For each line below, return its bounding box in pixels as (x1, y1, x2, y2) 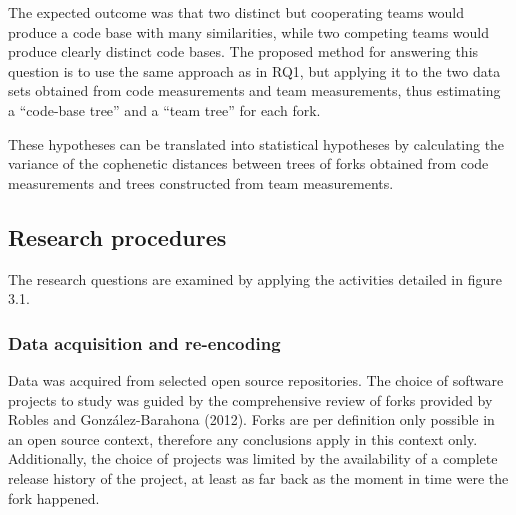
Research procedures (8, 221, 227, 252)
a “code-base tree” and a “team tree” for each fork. (8, 99, 321, 120)
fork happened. (8, 487, 100, 508)
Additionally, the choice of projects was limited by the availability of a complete (8, 448, 498, 469)
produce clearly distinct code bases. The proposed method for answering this (8, 41, 479, 62)
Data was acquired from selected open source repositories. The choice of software (8, 369, 504, 390)
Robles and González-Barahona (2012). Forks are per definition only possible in (8, 409, 495, 430)
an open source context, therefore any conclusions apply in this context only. (8, 428, 478, 449)
